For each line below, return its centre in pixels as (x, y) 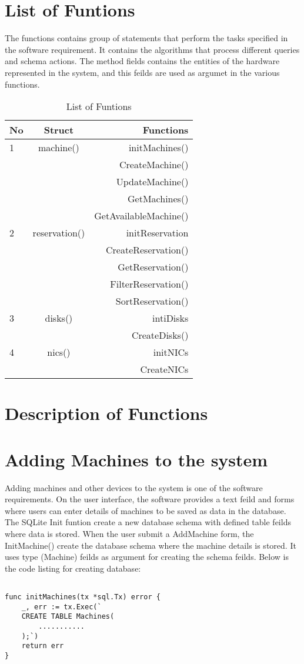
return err (43, 646)
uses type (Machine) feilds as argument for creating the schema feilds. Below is (147, 557)
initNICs (171, 352)
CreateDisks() (160, 335)
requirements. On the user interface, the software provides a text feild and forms (150, 499)
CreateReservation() (147, 250)
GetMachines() (158, 199)
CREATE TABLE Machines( (68, 617)
